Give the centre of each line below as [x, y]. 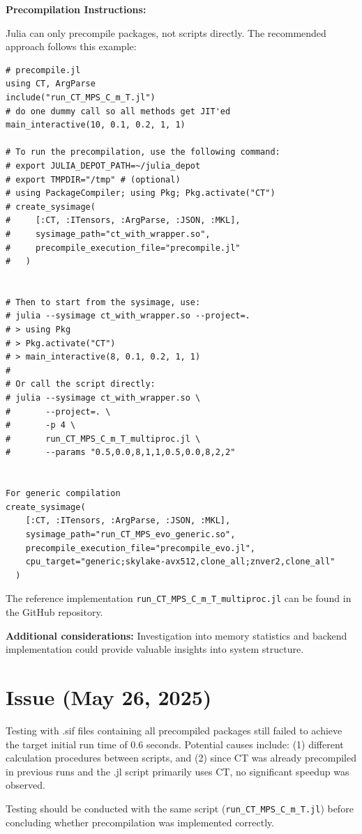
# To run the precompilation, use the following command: [143, 152]
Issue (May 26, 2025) [109, 696]
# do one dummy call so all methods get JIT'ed [118, 111]
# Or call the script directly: [81, 384]
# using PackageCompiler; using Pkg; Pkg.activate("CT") [141, 193]
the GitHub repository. [54, 612]
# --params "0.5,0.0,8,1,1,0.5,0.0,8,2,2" [121, 453]
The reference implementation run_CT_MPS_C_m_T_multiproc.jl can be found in [179, 598]
